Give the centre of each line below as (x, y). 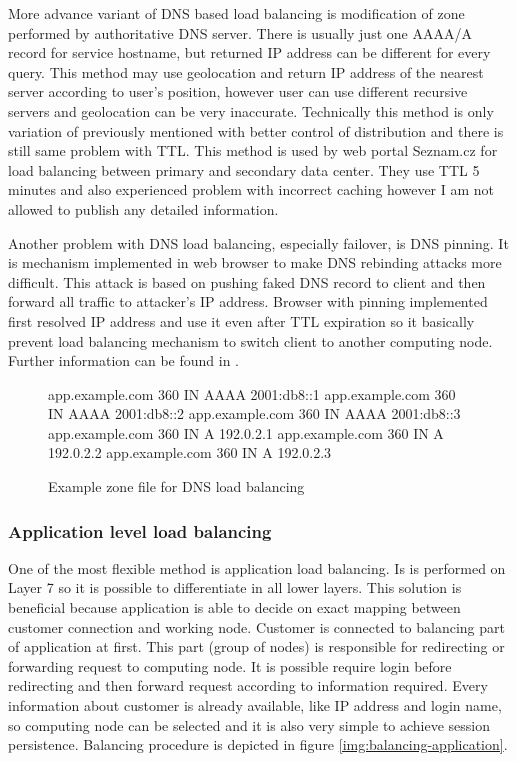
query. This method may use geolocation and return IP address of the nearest (246, 71)
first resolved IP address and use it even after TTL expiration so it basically (241, 320)
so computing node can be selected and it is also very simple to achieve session (249, 724)
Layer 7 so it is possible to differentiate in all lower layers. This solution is (235, 587)
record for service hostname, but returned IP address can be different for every (249, 52)
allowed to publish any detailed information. (143, 208)
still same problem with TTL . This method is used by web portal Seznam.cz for (253, 150)
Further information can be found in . (123, 360)
